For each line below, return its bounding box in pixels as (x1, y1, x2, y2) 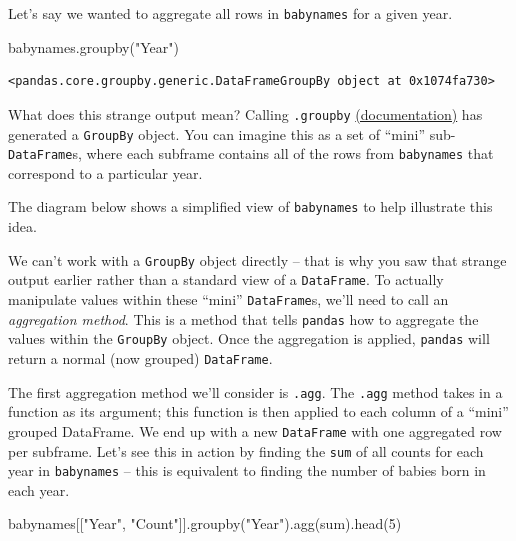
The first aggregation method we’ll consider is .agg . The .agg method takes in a (8, 381, 503, 402)
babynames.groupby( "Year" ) (8, 36, 179, 57)
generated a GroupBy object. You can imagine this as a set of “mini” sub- (8, 123, 456, 144)
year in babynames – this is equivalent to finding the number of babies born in (8, 460, 486, 481)
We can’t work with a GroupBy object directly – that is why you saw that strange (8, 249, 507, 270)
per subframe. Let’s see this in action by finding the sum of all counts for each (8, 440, 484, 461)
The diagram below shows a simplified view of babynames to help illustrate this (8, 196, 493, 217)
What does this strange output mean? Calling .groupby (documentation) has (8, 103, 483, 124)
